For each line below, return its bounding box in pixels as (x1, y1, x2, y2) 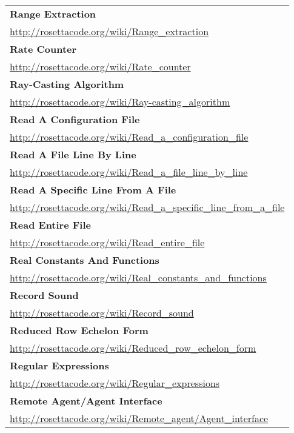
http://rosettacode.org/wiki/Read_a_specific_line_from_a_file (10, 200, 285, 214)
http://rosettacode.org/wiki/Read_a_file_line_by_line (10, 165, 248, 179)
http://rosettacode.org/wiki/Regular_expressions (10, 376, 220, 390)
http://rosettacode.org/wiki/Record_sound (10, 306, 194, 320)
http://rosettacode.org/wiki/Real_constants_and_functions (10, 270, 267, 284)
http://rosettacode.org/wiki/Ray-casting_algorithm (10, 95, 230, 109)
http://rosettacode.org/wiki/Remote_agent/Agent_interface (10, 411, 269, 425)
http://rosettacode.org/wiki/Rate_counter (10, 59, 191, 73)
